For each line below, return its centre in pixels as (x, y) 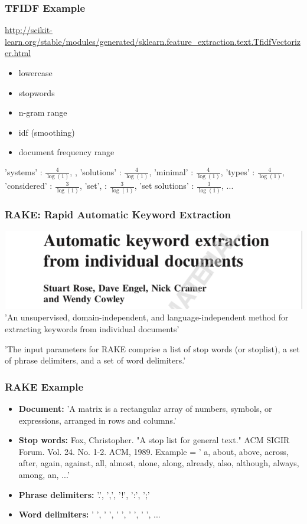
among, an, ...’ (44, 474)
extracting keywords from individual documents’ (92, 329)
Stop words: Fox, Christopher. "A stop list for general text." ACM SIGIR (154, 440)
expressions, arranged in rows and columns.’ (97, 420)
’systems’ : (24, 171)
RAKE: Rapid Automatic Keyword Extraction (118, 214)
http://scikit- (29, 30)
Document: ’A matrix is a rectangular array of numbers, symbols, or (145, 409)
